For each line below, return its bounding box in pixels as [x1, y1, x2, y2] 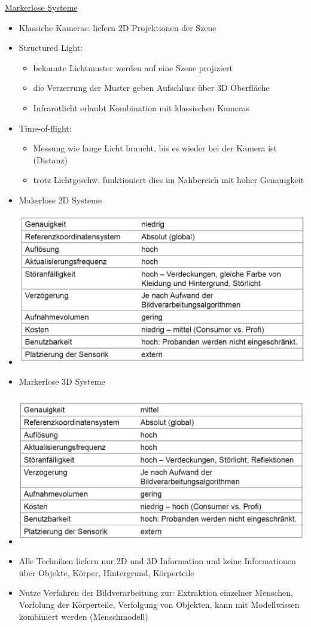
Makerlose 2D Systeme [19, 193, 102, 206]
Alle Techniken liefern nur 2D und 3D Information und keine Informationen [19, 555, 296, 567]
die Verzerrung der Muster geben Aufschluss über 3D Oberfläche [33, 81, 270, 94]
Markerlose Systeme [5, 1, 78, 13]
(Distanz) [33, 153, 68, 166]
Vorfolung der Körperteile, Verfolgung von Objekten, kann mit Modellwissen [19, 598, 300, 611]
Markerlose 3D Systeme [19, 375, 105, 388]
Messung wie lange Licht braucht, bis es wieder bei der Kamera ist [33, 142, 278, 154]
